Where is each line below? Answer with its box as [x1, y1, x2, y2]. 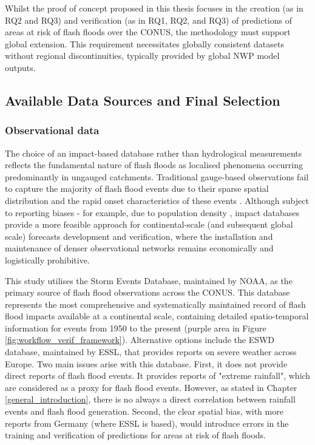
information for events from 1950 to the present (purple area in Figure [5, 321, 266, 334]
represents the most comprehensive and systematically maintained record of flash [5, 297, 306, 310]
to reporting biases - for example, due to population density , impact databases [5, 206, 300, 219]
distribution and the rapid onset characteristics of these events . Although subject [5, 194, 309, 206]
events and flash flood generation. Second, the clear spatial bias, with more [5, 405, 283, 418]
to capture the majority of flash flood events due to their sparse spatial [5, 182, 269, 195]
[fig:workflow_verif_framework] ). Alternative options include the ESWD [5, 333, 275, 346]
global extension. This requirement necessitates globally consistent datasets [5, 37, 285, 50]
